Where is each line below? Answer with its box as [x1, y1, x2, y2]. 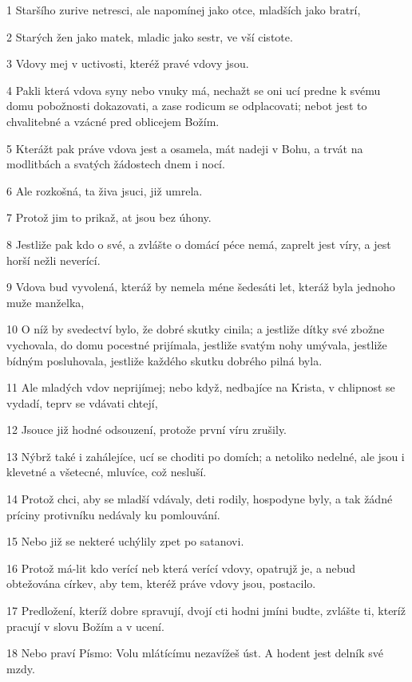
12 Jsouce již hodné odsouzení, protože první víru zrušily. [6, 421, 287, 438]
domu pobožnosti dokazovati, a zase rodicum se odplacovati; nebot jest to [6, 97, 367, 114]
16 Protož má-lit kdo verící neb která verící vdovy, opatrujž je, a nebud [6, 559, 356, 576]
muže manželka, [6, 294, 85, 310]
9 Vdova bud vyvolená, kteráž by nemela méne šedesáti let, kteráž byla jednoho [6, 278, 395, 295]
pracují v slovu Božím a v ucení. [6, 617, 164, 634]
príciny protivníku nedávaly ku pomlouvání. [6, 506, 220, 522]
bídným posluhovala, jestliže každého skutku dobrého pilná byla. [6, 352, 323, 369]
